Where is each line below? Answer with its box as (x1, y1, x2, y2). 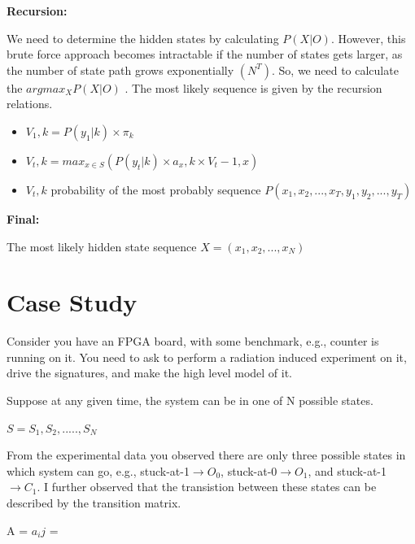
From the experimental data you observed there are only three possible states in (7, 446, 406, 463)
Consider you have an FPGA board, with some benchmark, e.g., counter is (7, 333, 379, 350)
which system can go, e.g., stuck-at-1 (7, 462, 190, 479)
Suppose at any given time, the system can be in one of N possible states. (7, 392, 373, 409)
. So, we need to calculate (271, 61, 399, 78)
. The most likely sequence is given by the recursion (124, 79, 382, 96)
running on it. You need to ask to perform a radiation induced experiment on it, (7, 348, 407, 365)
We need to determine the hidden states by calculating (7, 29, 279, 46)
